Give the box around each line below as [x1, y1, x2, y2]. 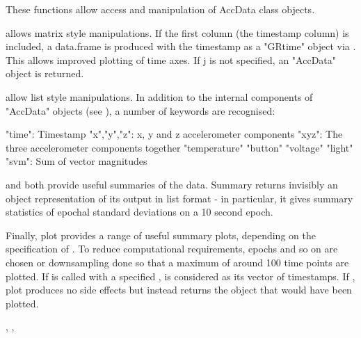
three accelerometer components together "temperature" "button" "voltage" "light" [6, 140, 353, 154]
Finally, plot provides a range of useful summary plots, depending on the [6, 227, 316, 242]
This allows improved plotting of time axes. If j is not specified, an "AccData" [6, 52, 337, 67]
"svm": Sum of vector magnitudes [6, 154, 147, 168]
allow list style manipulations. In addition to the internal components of [6, 89, 313, 104]
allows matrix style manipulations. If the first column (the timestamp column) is [6, 25, 349, 40]
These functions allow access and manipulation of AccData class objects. [6, 2, 315, 16]
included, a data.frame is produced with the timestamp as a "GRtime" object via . [6, 39, 356, 54]
